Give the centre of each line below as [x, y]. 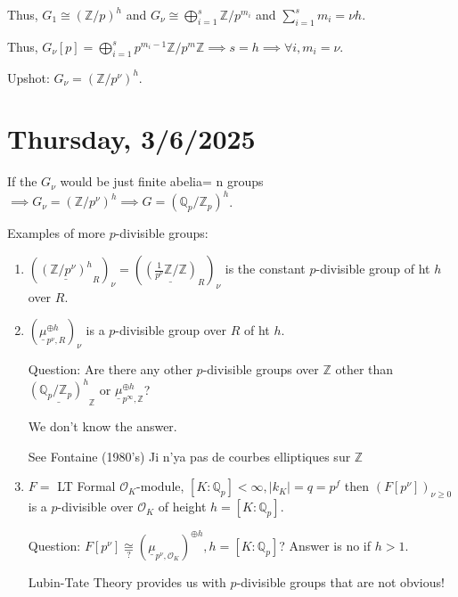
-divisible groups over [261, 369]
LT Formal [86, 486]
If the [22, 181]
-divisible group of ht [373, 268]
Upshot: [29, 77]
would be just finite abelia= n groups [162, 181]
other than [364, 369]
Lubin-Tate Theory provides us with [127, 581]
